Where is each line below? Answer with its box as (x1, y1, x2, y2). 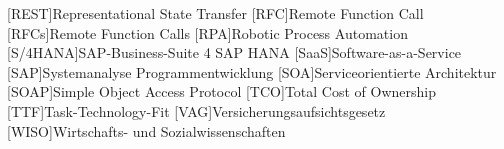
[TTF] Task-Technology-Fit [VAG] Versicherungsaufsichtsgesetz (7, 100, 386, 121)
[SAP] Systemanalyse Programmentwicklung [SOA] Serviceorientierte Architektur (7, 61, 497, 82)
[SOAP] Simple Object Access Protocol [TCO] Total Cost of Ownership (7, 81, 436, 102)
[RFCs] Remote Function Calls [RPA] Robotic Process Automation (7, 22, 408, 43)
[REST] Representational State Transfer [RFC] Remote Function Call (7, 3, 424, 23)
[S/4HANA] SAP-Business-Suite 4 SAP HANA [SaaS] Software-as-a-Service (7, 42, 462, 63)
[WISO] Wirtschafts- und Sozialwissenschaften (7, 120, 286, 141)
